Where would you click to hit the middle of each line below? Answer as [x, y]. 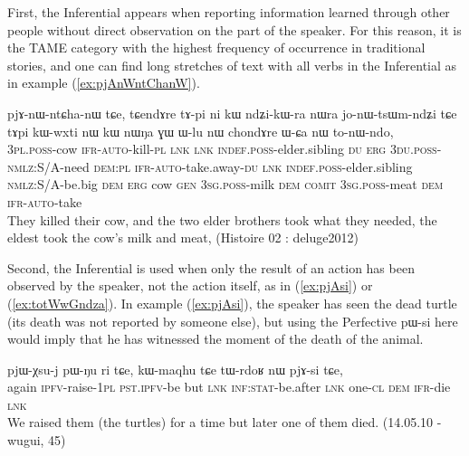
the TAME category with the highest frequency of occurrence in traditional [216, 47]
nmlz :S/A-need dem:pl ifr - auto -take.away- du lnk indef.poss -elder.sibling [210, 166]
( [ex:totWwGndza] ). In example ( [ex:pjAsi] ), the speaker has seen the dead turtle [232, 303]
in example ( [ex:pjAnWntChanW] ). [104, 83]
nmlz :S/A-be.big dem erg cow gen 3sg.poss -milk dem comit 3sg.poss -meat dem [225, 184]
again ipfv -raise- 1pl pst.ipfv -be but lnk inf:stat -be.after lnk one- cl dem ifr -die [229, 387]
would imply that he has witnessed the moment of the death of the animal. [215, 339]
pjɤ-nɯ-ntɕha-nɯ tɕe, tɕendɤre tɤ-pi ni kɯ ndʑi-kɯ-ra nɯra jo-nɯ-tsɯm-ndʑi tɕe [232, 113]
